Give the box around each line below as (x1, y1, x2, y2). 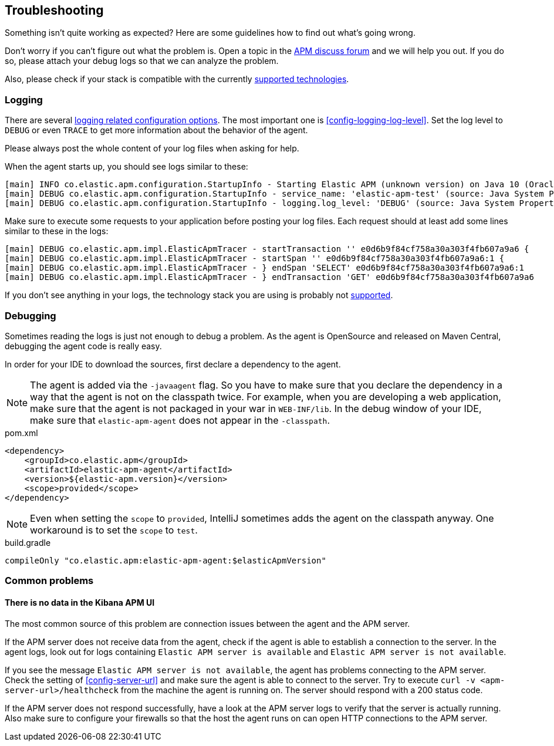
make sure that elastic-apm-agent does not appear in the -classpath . (30, 414, 330, 426)
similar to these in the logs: (5, 226, 109, 237)
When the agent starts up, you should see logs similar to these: (5, 161, 248, 172)
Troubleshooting (5, 3, 104, 18)
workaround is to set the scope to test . (30, 524, 198, 536)
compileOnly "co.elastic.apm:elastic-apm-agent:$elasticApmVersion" (5, 555, 326, 565)
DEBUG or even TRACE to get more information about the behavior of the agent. (5, 125, 308, 136)
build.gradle (5, 537, 51, 548)
